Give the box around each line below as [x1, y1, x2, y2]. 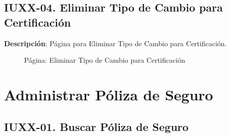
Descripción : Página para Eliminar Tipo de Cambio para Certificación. [4, 38, 227, 48]
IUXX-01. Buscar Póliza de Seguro [4, 118, 189, 134]
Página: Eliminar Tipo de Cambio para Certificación [24, 55, 185, 65]
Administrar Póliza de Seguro [4, 84, 213, 104]
